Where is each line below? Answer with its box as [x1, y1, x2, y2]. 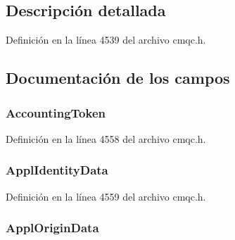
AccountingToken [6, 103, 106, 121]
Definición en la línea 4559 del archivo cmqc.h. [6, 189, 206, 203]
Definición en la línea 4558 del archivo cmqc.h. [6, 131, 206, 146]
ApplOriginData [6, 219, 99, 236]
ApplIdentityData [6, 161, 108, 179]
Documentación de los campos [6, 67, 230, 89]
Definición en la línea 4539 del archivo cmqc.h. [6, 32, 206, 47]
